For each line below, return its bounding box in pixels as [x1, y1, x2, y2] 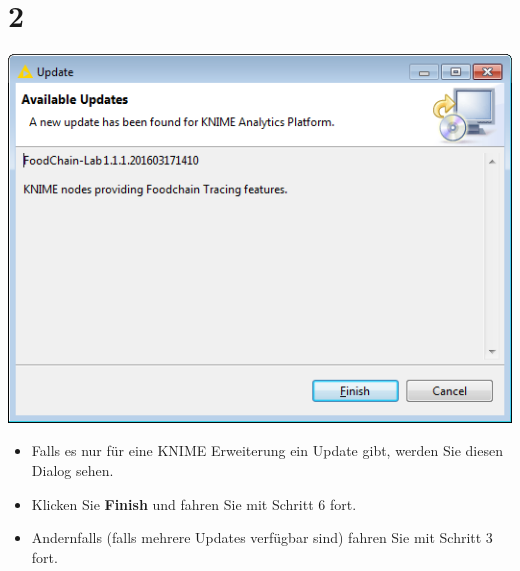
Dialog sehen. [31, 459, 114, 480]
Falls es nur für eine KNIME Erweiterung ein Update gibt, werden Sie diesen [31, 440, 503, 461]
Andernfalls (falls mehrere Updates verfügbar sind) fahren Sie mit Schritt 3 [31, 527, 493, 548]
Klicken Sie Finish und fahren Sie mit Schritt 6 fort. [31, 493, 357, 514]
